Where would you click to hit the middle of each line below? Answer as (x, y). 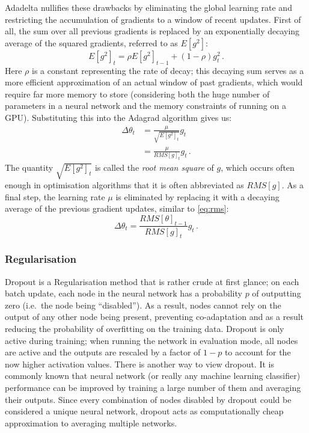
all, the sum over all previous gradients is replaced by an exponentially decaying (152, 31)
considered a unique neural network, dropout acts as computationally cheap (144, 411)
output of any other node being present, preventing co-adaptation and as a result (154, 317)
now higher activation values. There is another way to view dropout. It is (139, 364)
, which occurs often (258, 167)
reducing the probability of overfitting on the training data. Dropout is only (145, 328)
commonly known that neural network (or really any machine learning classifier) (153, 376)
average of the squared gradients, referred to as (91, 42)
